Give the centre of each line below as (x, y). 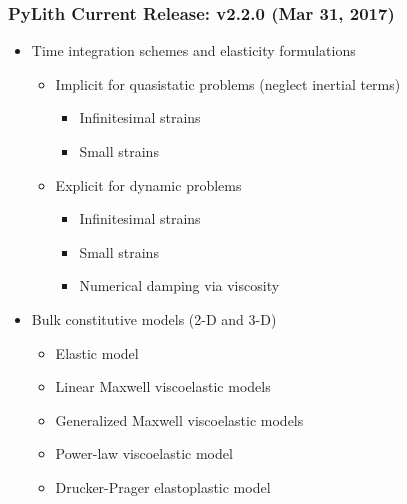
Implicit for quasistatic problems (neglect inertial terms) (228, 83)
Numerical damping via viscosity (179, 285)
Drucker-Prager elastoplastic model (163, 486)
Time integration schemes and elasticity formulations (193, 50)
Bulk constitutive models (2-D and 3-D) (154, 318)
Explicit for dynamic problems (148, 184)
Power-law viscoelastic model (144, 453)
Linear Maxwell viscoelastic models (163, 386)
